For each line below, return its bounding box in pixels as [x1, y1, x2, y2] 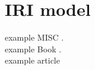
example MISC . [5, 31, 64, 44]
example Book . [5, 42, 62, 55]
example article [5, 54, 60, 66]
